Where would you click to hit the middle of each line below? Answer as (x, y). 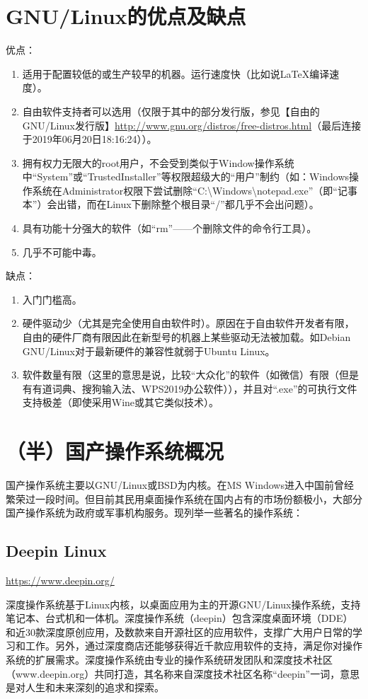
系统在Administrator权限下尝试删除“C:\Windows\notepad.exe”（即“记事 (195, 190)
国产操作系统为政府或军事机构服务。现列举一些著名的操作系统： (154, 513)
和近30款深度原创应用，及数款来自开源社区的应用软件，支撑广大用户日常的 (179, 631)
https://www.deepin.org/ (60, 580)
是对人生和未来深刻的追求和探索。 (85, 687)
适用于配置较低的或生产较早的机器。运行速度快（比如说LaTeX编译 (176, 73)
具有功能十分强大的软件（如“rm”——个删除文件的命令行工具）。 (169, 228)
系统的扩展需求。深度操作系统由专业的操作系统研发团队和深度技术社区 (169, 660)
